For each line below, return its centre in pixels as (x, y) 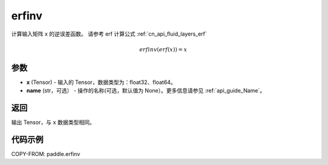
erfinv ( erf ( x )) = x (163, 49)
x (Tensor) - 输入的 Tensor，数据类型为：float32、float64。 (101, 82)
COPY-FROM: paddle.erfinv (46, 154)
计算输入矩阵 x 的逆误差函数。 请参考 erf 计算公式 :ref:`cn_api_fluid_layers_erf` (109, 34)
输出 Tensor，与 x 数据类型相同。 (53, 122)
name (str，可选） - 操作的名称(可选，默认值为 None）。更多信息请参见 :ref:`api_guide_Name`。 (146, 91)
